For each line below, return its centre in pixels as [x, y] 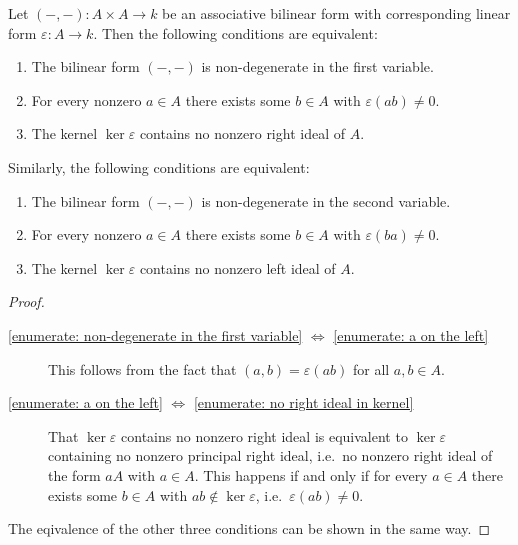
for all [371, 368]
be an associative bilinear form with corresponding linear [336, 13]
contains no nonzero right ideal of [242, 133]
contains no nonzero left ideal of [237, 267]
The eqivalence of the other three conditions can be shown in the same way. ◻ [249, 528]
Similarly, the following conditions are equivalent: [159, 166]
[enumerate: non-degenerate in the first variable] [155, 334]
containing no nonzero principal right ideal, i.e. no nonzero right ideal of [270, 455]
